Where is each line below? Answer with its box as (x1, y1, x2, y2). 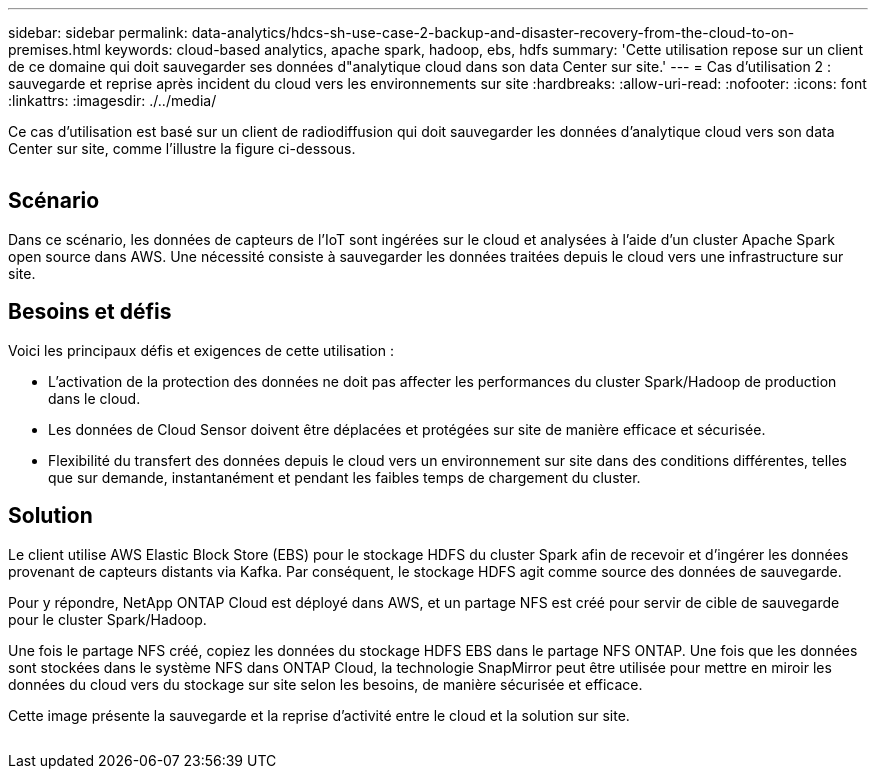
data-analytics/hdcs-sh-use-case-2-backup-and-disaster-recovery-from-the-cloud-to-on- (191, 24, 795, 41)
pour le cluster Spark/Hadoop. (8, 610, 207, 628)
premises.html (8, 41, 101, 58)
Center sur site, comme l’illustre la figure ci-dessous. (8, 140, 356, 157)
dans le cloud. (48, 389, 141, 407)
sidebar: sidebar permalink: (8, 24, 188, 41)
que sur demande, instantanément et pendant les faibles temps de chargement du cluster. (48, 468, 641, 486)
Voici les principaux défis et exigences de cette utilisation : (8, 341, 394, 359)
